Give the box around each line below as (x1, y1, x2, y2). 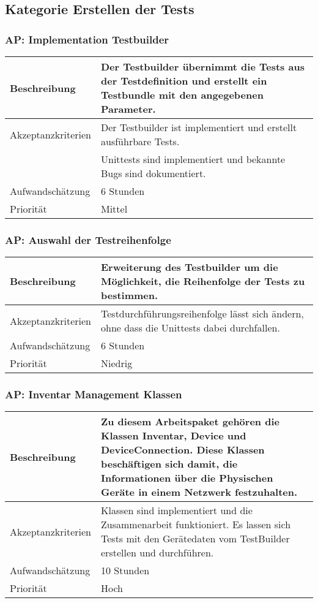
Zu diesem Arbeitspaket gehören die (101, 414, 279, 429)
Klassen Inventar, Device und (101, 428, 246, 443)
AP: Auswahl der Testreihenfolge (5, 232, 171, 247)
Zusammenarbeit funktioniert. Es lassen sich (101, 517, 291, 532)
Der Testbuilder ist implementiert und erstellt (101, 120, 297, 134)
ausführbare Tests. (101, 134, 180, 148)
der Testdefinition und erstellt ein (101, 74, 267, 88)
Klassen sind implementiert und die (101, 503, 253, 518)
